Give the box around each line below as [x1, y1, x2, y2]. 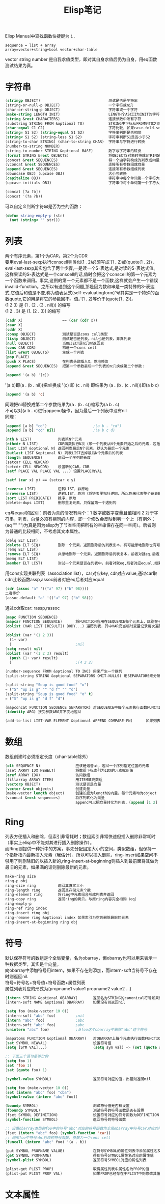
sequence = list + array [5, 43, 56, 48]
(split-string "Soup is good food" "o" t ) [5, 691, 93, 697]
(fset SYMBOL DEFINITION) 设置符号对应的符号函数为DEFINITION [5, 1113, 159, 1118]
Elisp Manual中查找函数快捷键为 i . [5, 33, 76, 39]
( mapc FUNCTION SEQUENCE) [5, 615, 58, 619]
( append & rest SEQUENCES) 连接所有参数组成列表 [5, 167, 145, 172]
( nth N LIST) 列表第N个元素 [5, 437, 82, 442]
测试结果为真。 [5, 62, 35, 69]
